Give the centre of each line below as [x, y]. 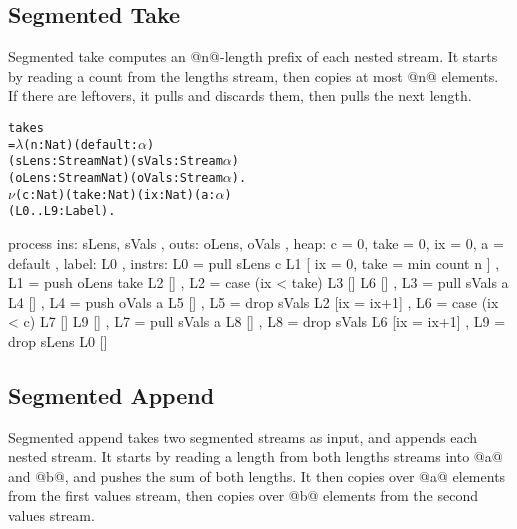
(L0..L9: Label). [62, 211]
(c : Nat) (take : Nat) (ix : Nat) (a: [115, 194]
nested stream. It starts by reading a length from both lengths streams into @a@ [255, 456]
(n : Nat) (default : [80, 144]
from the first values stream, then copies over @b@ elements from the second [243, 495]
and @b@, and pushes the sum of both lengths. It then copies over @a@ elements [257, 475]
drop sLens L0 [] [58, 340]
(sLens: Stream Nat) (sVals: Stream [115, 161]
